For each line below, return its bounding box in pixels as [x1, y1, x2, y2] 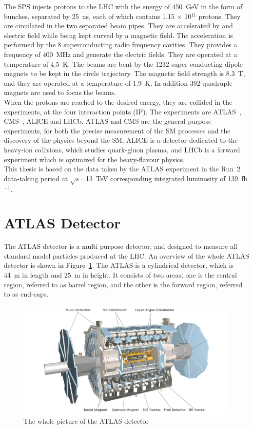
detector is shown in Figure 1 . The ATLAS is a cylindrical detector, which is [4, 260, 234, 270]
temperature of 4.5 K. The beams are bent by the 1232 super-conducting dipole [4, 58, 243, 69]
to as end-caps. [4, 289, 49, 299]
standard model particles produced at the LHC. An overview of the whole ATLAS [4, 250, 250, 261]
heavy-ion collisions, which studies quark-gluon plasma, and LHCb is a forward [4, 144, 240, 154]
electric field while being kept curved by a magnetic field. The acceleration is [4, 30, 233, 40]
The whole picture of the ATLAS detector [23, 416, 149, 426]
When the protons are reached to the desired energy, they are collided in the [4, 96, 233, 107]
